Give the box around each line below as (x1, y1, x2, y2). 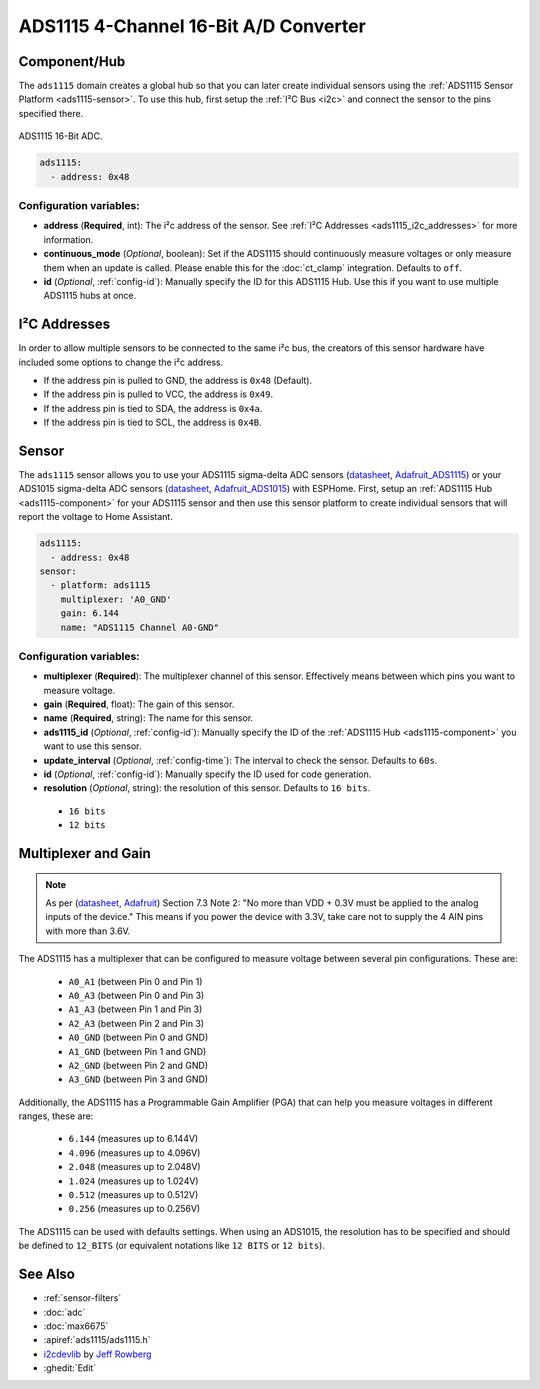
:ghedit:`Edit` (43, 1362, 97, 1374)
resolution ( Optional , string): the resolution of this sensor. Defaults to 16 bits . (43, 782, 371, 794)
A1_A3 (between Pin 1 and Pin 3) (68, 1003, 203, 1015)
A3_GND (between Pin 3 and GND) (68, 1073, 209, 1085)
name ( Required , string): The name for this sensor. (43, 712, 254, 724)
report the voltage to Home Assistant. (18, 511, 174, 523)
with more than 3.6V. (45, 925, 131, 937)
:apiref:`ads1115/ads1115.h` (43, 1334, 151, 1346)
